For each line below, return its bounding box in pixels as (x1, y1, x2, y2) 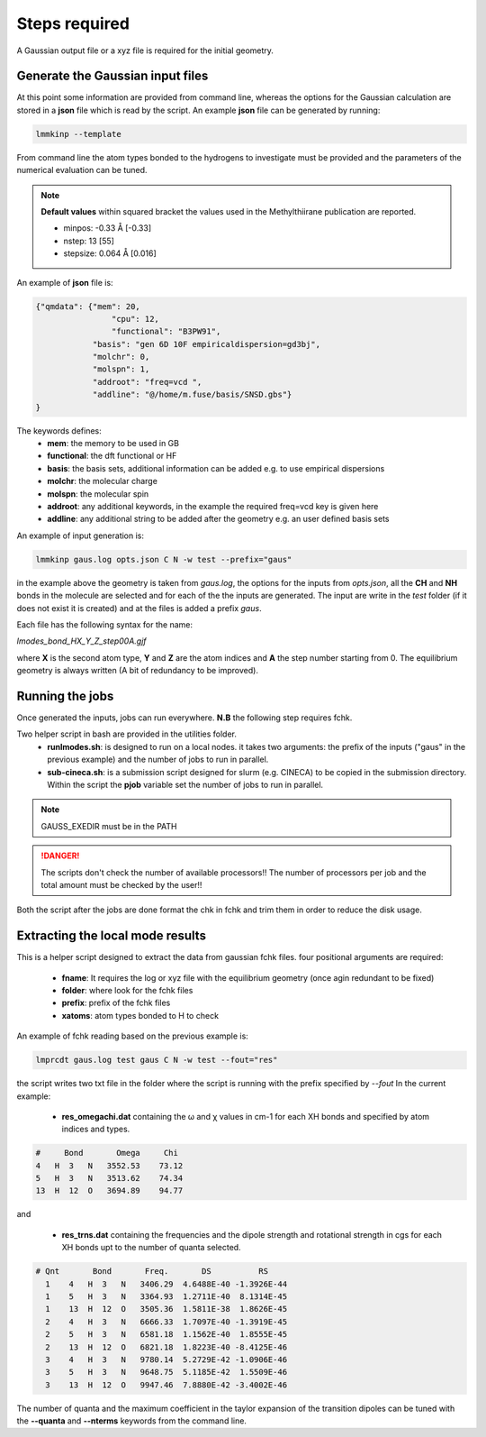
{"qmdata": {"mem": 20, (35, 301, 141, 311)
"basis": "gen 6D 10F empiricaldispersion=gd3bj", (92, 339, 321, 349)
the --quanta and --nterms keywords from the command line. (16, 1415, 247, 1426)
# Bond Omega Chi (35, 1148, 179, 1158)
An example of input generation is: (16, 530, 144, 541)
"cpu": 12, (111, 314, 159, 324)
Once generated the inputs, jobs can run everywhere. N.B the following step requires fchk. (16, 712, 353, 723)
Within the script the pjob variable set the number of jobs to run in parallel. (47, 779, 324, 790)
